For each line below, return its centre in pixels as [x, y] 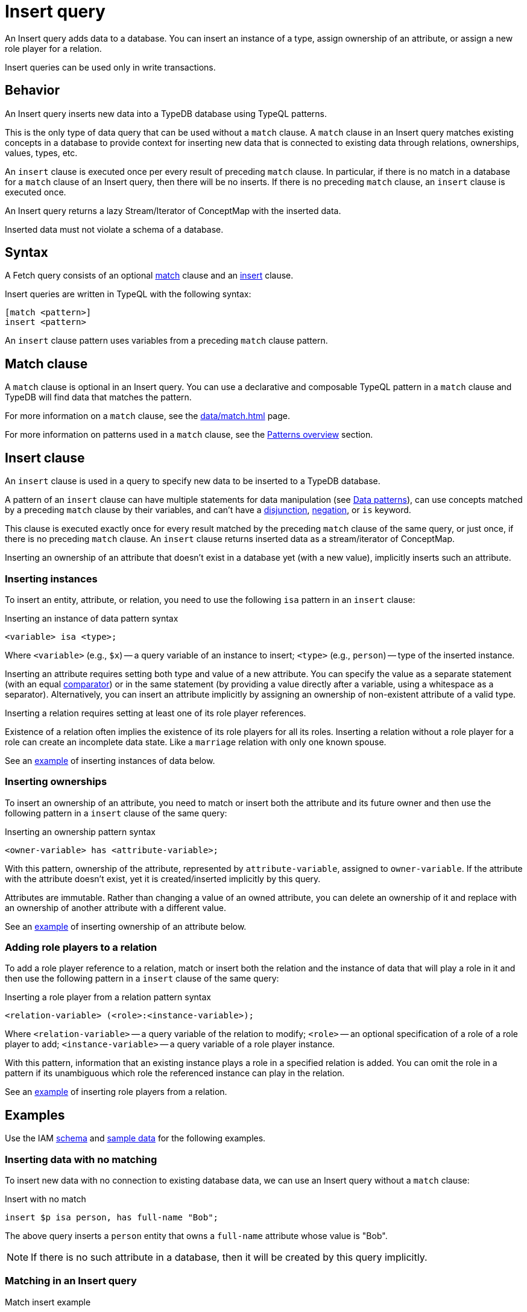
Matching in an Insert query [71, 1281]
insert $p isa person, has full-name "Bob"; [112, 1217]
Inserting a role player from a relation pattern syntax [108, 997]
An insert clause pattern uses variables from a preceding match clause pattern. [166, 341]
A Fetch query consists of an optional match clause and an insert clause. [149, 276]
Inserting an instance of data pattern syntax [92, 618]
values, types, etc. [41, 153]
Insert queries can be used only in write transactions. [110, 67]
